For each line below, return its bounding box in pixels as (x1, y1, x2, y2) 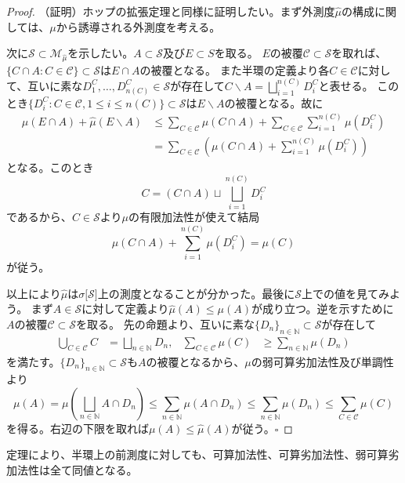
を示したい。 (67, 45, 134, 61)
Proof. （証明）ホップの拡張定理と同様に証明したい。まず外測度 (6, 3, 335, 19)
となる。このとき (6, 158, 94, 175)
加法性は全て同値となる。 (6, 462, 138, 478)
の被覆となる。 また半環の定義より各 (139, 61, 330, 78)
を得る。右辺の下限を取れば (6, 419, 149, 436)
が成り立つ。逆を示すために (251, 300, 394, 317)
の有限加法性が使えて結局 (128, 209, 260, 225)
